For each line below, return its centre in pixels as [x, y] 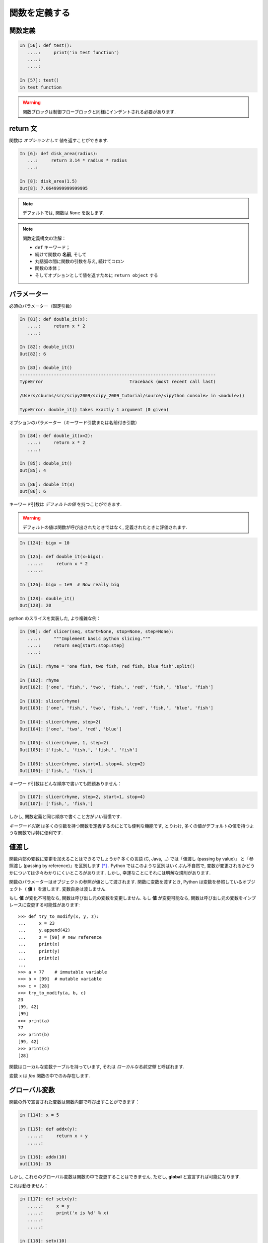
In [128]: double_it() [47, 598]
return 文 [23, 129]
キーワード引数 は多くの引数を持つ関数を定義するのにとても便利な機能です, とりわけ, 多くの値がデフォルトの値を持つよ [132, 826]
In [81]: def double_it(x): [54, 319]
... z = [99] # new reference [60, 937]
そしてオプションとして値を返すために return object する [97, 275]
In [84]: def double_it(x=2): [56, 436]
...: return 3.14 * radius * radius [77, 161]
